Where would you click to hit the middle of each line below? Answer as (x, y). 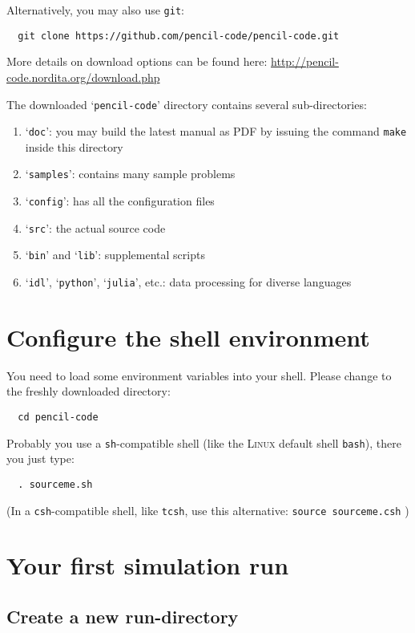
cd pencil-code (58, 417)
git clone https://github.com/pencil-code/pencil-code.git (179, 36)
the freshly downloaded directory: (89, 391)
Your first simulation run (148, 565)
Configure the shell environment (188, 337)
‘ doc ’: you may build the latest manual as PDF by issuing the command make (216, 131)
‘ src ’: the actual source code (95, 227)
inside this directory (74, 146)
